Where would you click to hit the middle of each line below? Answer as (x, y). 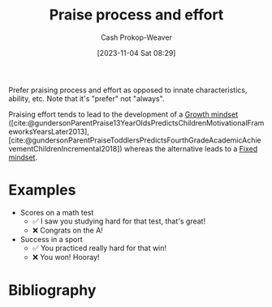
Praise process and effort (136, 15)
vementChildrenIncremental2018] (64, 148)
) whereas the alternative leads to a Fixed (189, 148)
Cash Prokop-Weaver (136, 37)
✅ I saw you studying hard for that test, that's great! (119, 221)
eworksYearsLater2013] (48, 131)
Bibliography (52, 290)
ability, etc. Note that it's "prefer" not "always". (86, 98)
